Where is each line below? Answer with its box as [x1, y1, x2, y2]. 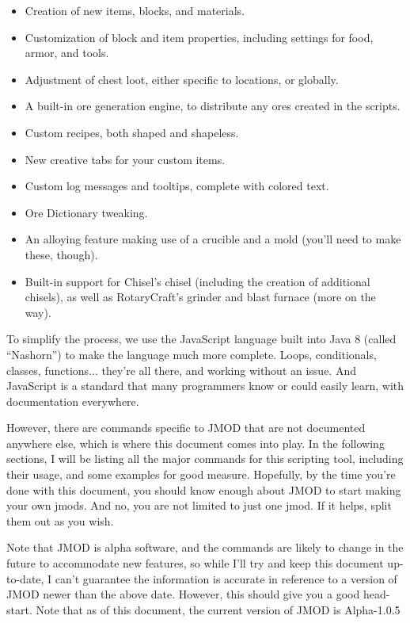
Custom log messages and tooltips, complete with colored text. [25, 178, 329, 194]
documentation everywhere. [6, 392, 139, 409]
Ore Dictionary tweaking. [25, 204, 148, 220]
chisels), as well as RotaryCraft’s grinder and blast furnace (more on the [25, 289, 376, 305]
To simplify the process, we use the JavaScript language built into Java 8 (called [6, 331, 397, 347]
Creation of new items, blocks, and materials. [25, 2, 245, 18]
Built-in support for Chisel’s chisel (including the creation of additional [25, 273, 370, 289]
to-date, [6, 570, 44, 587]
